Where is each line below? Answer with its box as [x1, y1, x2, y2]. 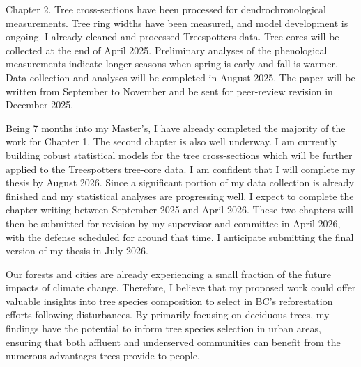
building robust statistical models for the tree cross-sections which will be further [6, 147, 353, 162]
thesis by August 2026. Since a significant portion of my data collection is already [6, 175, 354, 190]
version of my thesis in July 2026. [6, 243, 149, 258]
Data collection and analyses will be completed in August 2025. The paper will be [6, 70, 355, 84]
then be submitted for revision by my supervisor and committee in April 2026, [6, 215, 341, 230]
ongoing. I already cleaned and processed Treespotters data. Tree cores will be [6, 29, 339, 44]
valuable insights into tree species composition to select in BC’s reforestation [6, 293, 333, 308]
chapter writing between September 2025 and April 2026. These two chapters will [6, 202, 353, 217]
